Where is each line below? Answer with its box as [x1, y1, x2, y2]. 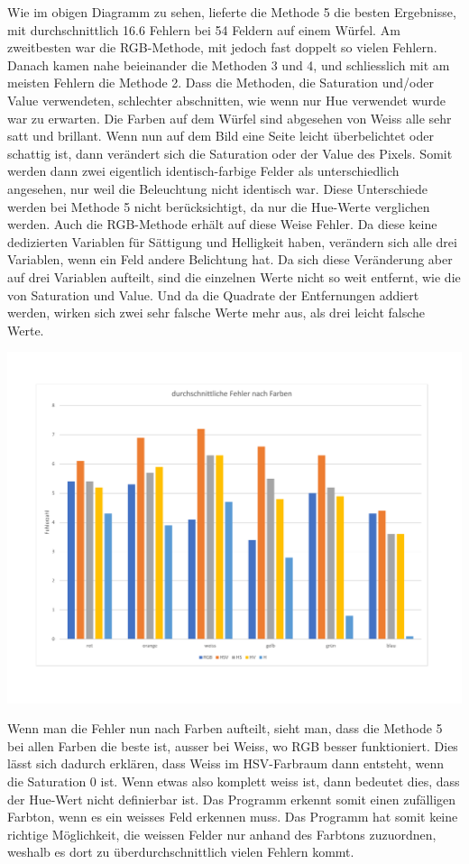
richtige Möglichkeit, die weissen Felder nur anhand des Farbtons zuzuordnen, [7, 824, 437, 843]
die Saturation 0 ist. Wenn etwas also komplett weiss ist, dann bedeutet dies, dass [7, 771, 460, 790]
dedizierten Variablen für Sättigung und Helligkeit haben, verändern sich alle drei [7, 232, 457, 251]
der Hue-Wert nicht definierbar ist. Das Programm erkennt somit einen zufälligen [7, 789, 456, 808]
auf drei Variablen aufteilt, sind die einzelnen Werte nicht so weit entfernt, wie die [7, 267, 461, 286]
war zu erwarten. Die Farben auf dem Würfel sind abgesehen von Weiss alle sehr [7, 108, 452, 127]
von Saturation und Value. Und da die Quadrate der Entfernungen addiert [7, 285, 419, 304]
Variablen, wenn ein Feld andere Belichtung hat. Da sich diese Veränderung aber [7, 250, 453, 269]
